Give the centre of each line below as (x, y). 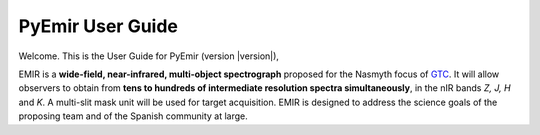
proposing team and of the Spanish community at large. (133, 116)
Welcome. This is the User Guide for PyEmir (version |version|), (149, 56)
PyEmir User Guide (98, 26)
